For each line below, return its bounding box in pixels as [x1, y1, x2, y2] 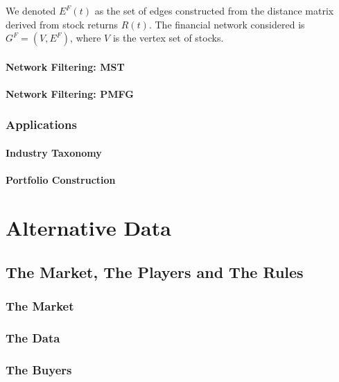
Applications [6, 116, 77, 133]
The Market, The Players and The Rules [6, 261, 304, 282]
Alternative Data [6, 213, 171, 241]
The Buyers [6, 361, 72, 378]
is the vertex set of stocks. [112, 31, 224, 45]
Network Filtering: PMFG [6, 86, 134, 101]
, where [70, 31, 101, 45]
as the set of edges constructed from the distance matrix [94, 3, 334, 17]
